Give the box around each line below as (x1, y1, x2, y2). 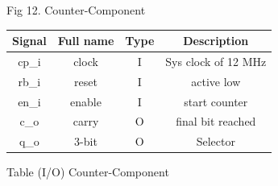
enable (70, 93, 102, 110)
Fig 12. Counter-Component (6, 2, 146, 18)
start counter (184, 93, 248, 110)
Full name (57, 32, 114, 49)
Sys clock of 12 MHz (165, 52, 267, 69)
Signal (12, 32, 47, 49)
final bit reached (176, 113, 256, 130)
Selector (196, 133, 235, 150)
